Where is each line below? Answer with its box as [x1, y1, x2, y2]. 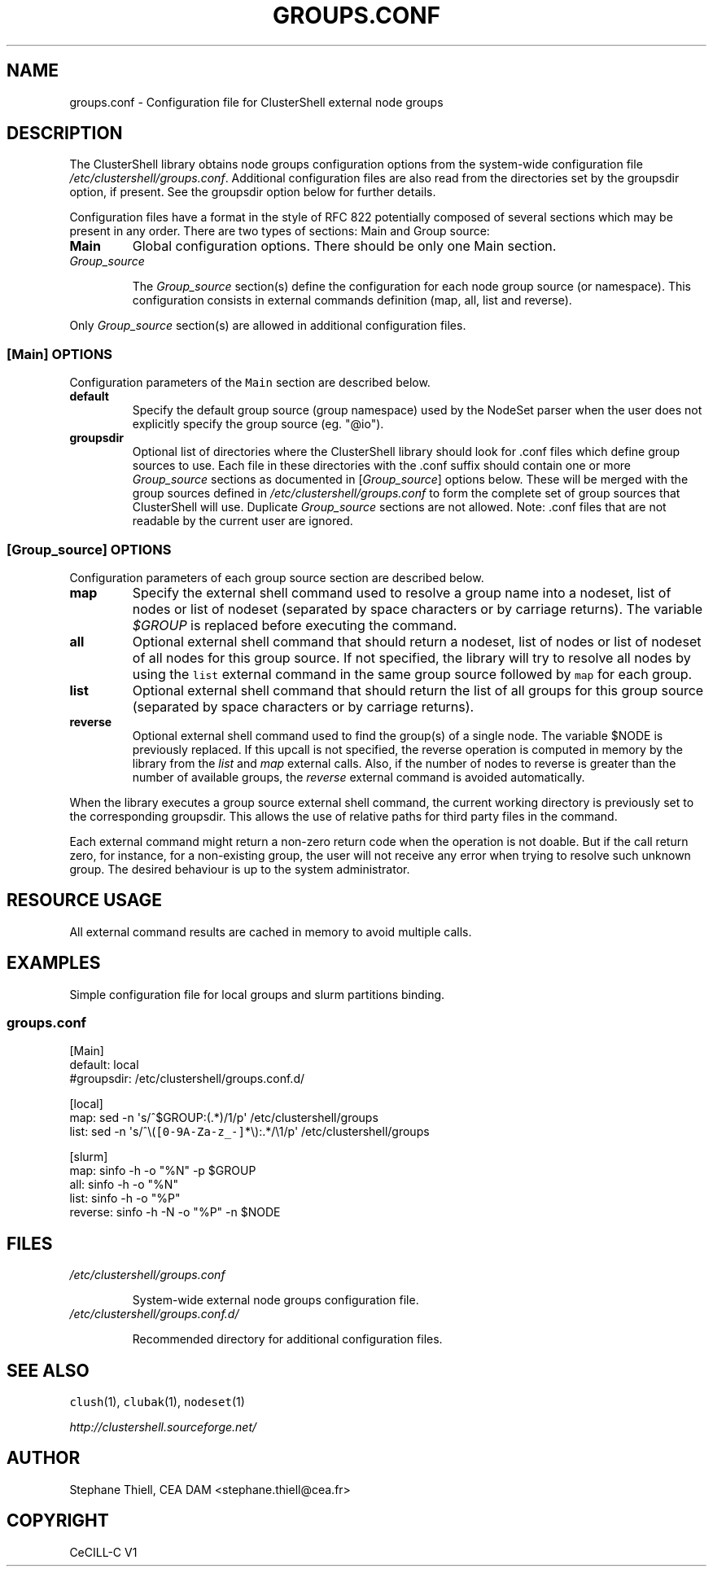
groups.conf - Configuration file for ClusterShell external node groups [69, 94, 444, 109]
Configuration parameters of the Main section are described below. [69, 375, 431, 390]
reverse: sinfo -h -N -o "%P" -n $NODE [69, 1205, 281, 1220]
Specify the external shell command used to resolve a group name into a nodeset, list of [132, 584, 671, 601]
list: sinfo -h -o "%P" [69, 1191, 181, 1206]
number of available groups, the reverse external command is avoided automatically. [132, 769, 585, 784]
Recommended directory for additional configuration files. [132, 1332, 443, 1347]
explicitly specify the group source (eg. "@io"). [132, 417, 384, 432]
